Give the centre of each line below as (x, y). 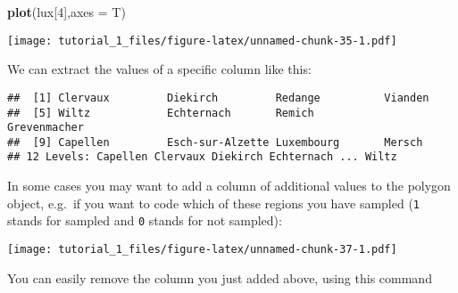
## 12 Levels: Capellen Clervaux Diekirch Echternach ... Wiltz (202, 157)
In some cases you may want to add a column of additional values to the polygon (229, 186)
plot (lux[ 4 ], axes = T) (67, 12)
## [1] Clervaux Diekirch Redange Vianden (218, 98)
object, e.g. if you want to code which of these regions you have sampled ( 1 (214, 203)
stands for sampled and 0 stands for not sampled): (145, 220)
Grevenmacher (46, 128)
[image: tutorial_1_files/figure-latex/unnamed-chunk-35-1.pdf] (202, 41)
